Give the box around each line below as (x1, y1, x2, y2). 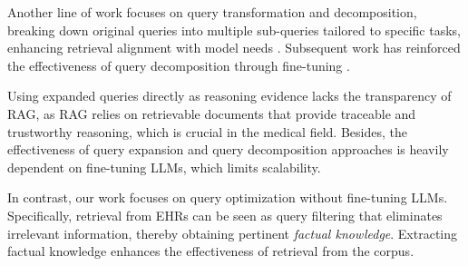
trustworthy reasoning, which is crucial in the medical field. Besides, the (7, 122, 407, 141)
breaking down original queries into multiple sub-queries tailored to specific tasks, (7, 20, 462, 39)
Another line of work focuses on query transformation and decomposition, (7, 3, 417, 21)
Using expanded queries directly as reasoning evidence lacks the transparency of (7, 86, 452, 105)
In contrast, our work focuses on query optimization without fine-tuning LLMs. (7, 188, 448, 207)
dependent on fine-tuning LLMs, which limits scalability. (7, 157, 321, 176)
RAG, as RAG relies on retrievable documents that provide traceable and (7, 103, 416, 123)
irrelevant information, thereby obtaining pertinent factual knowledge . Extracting (7, 223, 458, 242)
